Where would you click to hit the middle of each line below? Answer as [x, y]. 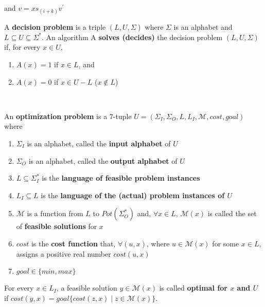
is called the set [232, 213]
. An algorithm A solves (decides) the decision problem [132, 37]
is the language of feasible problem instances [121, 178]
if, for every [22, 47]
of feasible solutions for [57, 226]
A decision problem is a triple [55, 27]
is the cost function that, [73, 243]
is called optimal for [193, 288]
